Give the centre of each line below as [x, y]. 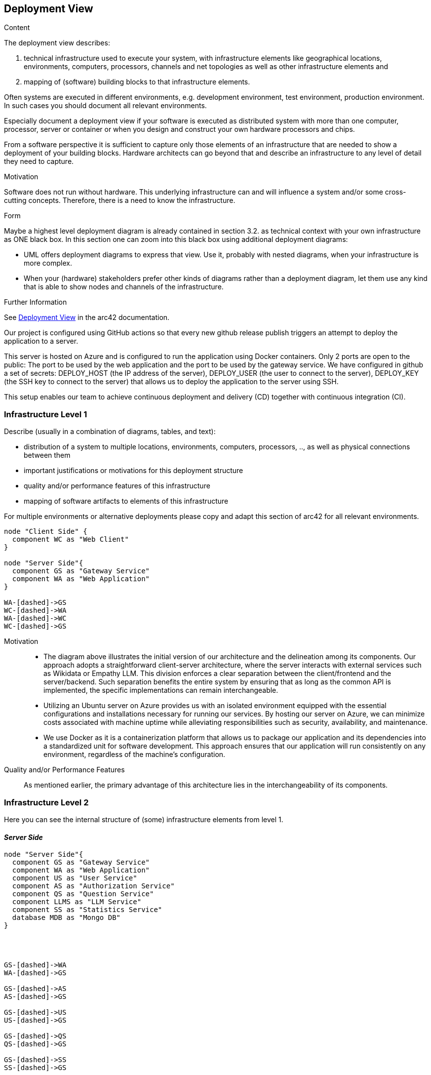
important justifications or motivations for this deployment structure [134, 471]
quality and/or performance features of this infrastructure [117, 486]
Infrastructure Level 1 [46, 414]
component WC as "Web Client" [70, 539]
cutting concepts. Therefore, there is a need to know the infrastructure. [120, 200]
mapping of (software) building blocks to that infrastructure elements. [137, 82]
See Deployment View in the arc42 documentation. [87, 318]
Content [17, 28]
